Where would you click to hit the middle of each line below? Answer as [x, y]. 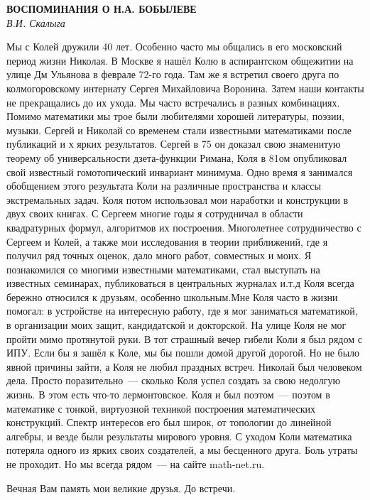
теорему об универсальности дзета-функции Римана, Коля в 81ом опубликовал [177, 157]
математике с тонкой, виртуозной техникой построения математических [161, 408]
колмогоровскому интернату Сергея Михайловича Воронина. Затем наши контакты [185, 88]
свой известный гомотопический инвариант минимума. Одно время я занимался [180, 172]
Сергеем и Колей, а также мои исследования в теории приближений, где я [167, 241]
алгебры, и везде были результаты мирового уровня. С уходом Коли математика [179, 436]
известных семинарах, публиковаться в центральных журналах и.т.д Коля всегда [180, 283]
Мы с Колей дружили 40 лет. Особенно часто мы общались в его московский [174, 47]
